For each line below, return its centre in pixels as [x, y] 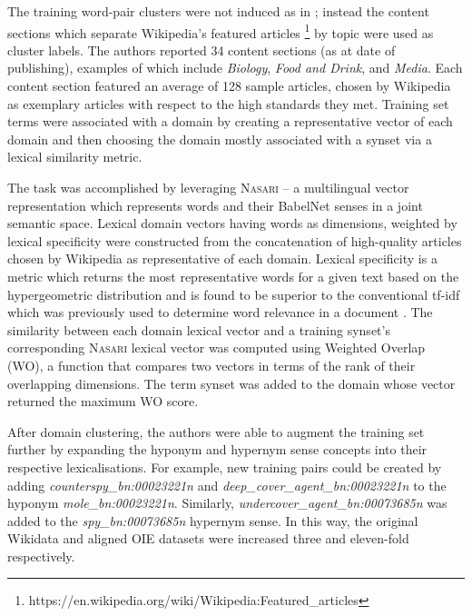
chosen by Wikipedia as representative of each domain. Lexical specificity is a [222, 258]
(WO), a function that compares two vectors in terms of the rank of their [211, 365]
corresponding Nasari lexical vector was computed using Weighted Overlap [216, 348]
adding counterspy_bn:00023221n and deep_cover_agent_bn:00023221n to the [227, 485]
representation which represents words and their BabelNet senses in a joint [215, 205]
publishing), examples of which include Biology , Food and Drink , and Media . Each [235, 68]
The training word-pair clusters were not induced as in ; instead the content [218, 11]
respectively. [41, 556]
